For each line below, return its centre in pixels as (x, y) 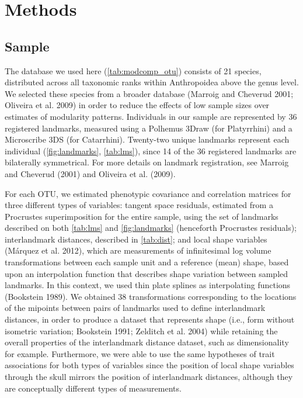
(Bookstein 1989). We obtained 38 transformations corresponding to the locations (151, 296)
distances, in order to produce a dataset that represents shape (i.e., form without (150, 319)
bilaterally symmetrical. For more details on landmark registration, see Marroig (147, 162)
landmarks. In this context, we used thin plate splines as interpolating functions (148, 285)
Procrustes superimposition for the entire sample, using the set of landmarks (142, 216)
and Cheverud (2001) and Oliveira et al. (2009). (90, 173)
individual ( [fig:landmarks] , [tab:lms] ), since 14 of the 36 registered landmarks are (151, 150)
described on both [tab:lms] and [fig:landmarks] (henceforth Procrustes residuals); (151, 228)
